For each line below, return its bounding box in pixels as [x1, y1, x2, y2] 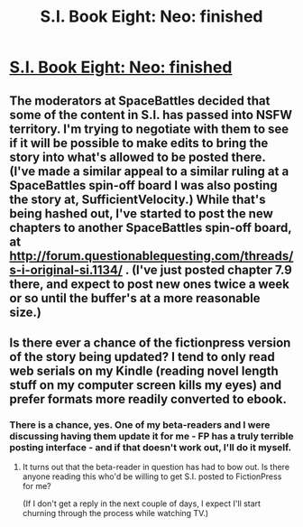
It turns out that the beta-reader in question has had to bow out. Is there [22, 462, 290, 473]
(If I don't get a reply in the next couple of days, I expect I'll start [22, 498, 262, 509]
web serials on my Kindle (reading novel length [9, 363, 280, 378]
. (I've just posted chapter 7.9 [124, 262, 293, 277]
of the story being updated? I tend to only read [9, 349, 275, 365]
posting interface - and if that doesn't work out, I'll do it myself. [9, 440, 292, 453]
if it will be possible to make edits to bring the [9, 135, 269, 151]
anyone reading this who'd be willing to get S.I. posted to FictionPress [22, 471, 282, 482]
